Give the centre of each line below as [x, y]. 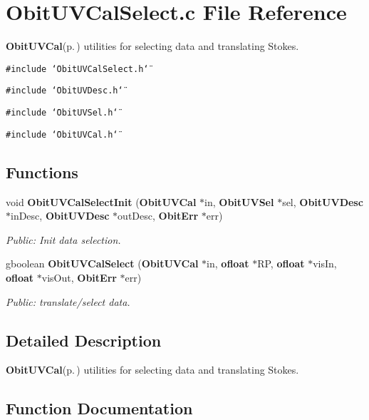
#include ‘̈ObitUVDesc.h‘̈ [64, 91]
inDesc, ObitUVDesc [60, 216]
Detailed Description [84, 340]
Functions [42, 171]
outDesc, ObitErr [158, 216]
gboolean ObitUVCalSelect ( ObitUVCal [102, 263]
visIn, [325, 263]
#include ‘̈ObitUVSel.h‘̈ [62, 113]
